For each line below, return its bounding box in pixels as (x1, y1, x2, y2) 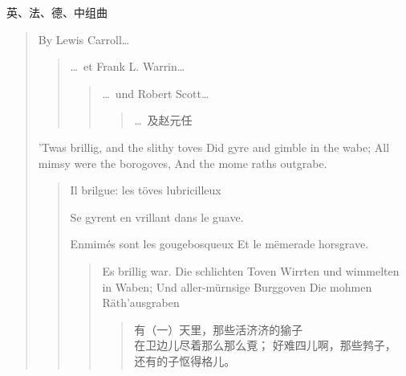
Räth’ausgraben (102, 294, 180, 311)
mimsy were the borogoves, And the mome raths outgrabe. (38, 154, 327, 171)
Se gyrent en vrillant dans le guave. (70, 208, 244, 225)
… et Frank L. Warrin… (70, 58, 185, 75)
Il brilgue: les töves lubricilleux (70, 182, 221, 198)
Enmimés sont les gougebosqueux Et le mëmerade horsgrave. (70, 235, 369, 252)
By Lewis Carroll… (38, 31, 130, 47)
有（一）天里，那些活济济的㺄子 (134, 321, 303, 337)
